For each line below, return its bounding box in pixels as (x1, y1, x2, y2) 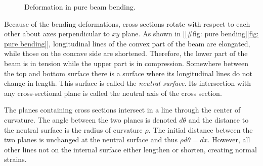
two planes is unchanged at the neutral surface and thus (4, 134, 178, 145)
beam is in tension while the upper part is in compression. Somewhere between (4, 58, 249, 68)
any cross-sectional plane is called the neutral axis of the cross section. (4, 87, 222, 98)
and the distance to (188, 114, 249, 125)
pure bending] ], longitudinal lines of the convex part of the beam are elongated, (4, 38, 250, 48)
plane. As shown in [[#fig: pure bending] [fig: (121, 28, 259, 39)
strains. (4, 154, 27, 164)
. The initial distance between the (148, 124, 253, 135)
